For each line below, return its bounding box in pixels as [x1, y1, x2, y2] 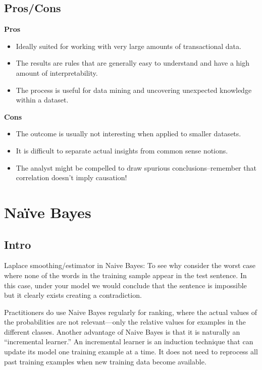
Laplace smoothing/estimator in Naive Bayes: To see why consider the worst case [4, 260, 255, 271]
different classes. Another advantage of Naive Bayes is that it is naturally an [4, 326, 240, 337]
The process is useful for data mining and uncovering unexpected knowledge [16, 84, 252, 95]
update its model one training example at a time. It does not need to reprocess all [4, 346, 258, 357]
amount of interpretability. [16, 67, 98, 78]
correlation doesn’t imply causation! [16, 172, 127, 183]
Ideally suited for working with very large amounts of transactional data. [16, 40, 241, 51]
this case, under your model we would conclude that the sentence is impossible [4, 280, 247, 290]
